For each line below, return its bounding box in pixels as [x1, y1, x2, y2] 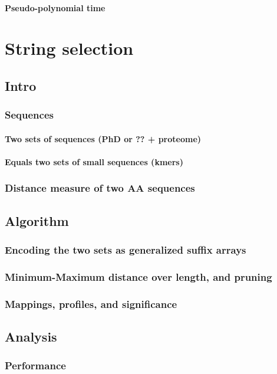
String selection [5, 36, 134, 60]
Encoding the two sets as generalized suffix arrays [5, 242, 246, 257]
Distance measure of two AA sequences [5, 181, 195, 195]
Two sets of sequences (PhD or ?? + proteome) [5, 132, 202, 145]
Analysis [5, 327, 57, 346]
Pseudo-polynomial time [5, 1, 105, 14]
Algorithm [5, 211, 69, 229]
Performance [5, 358, 66, 373]
